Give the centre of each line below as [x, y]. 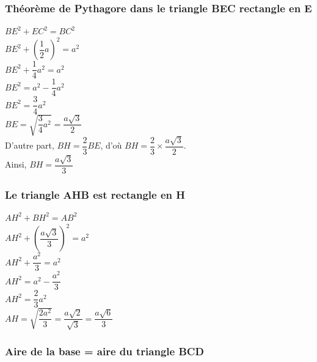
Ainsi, [16, 164]
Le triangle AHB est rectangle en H [95, 194]
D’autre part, [30, 145]
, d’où [111, 145]
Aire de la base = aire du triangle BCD [104, 351]
